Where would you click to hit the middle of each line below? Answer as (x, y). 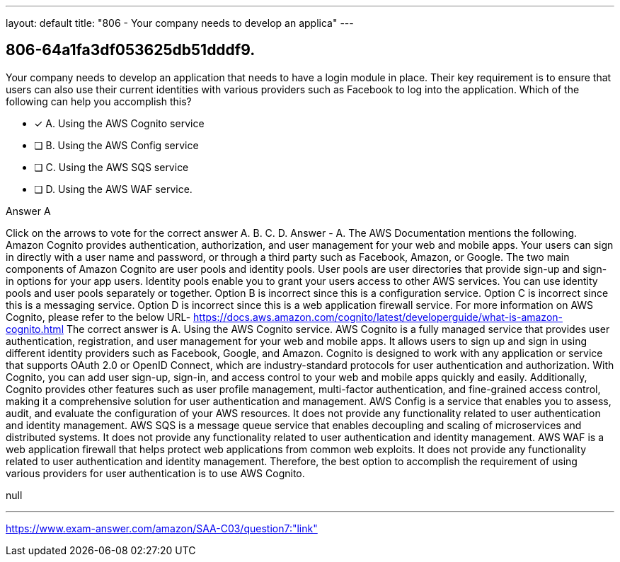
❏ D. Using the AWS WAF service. (113, 189)
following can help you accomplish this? (99, 101)
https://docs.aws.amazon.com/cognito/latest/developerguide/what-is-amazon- (378, 317)
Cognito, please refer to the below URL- (98, 317)
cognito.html (35, 329)
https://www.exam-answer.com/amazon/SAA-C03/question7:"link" (162, 528)
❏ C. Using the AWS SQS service (111, 167)
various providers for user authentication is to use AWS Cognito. (155, 473)
